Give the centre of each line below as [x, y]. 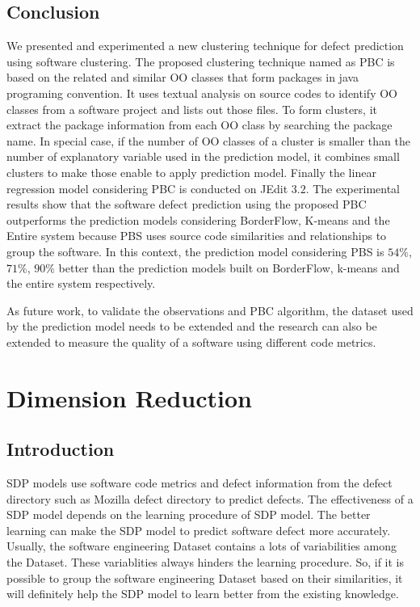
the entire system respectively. [81, 283]
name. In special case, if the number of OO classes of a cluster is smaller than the [208, 140]
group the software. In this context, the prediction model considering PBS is [195, 251]
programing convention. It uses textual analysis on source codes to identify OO [202, 93]
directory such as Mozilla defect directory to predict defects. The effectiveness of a [210, 498]
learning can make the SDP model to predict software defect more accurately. [199, 530]
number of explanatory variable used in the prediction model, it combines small [203, 156]
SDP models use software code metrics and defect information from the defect [199, 483]
